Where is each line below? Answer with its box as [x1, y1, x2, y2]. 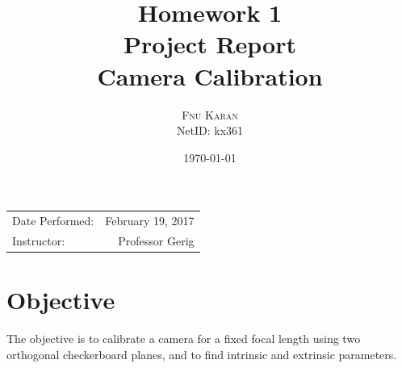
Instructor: [12, 232, 65, 249]
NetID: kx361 [176, 122, 244, 139]
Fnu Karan [182, 106, 238, 123]
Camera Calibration [97, 59, 323, 92]
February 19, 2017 [105, 212, 195, 229]
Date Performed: [12, 212, 94, 229]
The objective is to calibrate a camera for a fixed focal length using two [6, 330, 361, 347]
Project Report [123, 27, 296, 61]
